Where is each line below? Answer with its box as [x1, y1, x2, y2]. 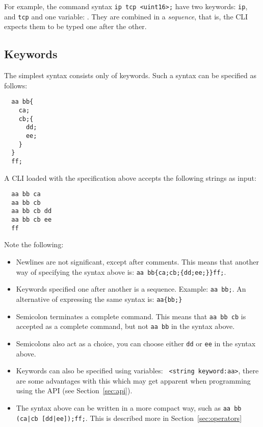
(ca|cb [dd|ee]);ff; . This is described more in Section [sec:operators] [16, 412, 242, 423]
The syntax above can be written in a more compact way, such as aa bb [16, 402, 242, 413]
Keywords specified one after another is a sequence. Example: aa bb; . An [16, 283, 246, 294]
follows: [4, 80, 28, 90]
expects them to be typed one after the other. [4, 21, 147, 32]
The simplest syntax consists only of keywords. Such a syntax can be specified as [4, 70, 257, 81]
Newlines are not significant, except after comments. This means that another [16, 256, 259, 267]
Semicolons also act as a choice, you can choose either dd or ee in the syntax [16, 338, 256, 348]
